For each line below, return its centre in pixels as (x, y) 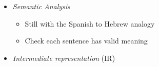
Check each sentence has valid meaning (86, 41)
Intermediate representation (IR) (64, 58)
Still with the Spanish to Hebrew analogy (90, 23)
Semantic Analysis (41, 6)
